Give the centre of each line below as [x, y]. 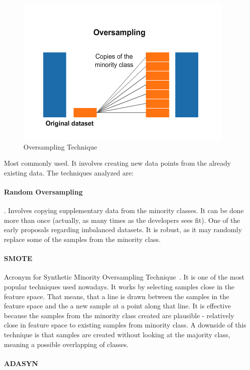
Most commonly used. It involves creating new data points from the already [117, 163]
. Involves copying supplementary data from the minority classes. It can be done [124, 210]
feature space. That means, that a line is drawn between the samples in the [117, 296]
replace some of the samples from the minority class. [82, 239]
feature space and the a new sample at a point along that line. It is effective [117, 306]
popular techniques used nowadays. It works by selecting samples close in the [119, 286]
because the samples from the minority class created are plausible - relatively [119, 315]
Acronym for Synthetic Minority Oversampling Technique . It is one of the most [124, 277]
